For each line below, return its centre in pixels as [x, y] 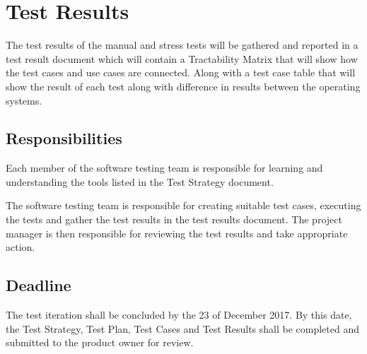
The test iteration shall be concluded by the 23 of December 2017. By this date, [179, 315]
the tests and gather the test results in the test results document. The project [174, 219]
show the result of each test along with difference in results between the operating [183, 86]
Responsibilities [64, 138]
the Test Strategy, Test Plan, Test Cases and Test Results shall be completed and [183, 328]
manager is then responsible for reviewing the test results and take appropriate [177, 233]
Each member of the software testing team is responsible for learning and [164, 168]
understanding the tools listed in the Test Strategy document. [140, 181]
